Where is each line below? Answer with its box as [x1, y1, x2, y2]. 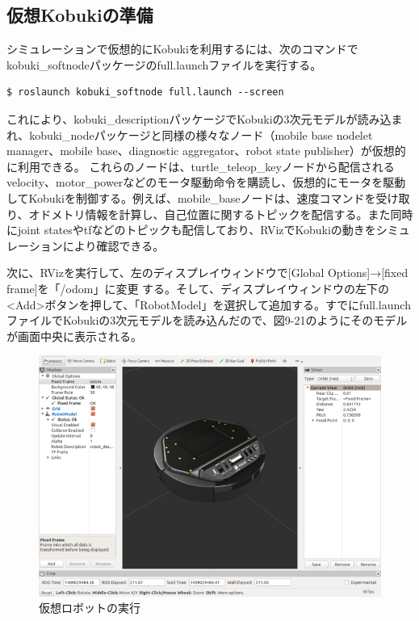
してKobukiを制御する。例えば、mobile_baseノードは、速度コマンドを [6, 189, 376, 206]
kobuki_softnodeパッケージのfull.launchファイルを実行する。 [6, 56, 322, 73]
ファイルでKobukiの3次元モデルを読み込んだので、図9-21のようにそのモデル [6, 312, 408, 329]
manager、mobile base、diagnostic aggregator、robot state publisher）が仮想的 [6, 142, 406, 159]
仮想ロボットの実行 [39, 599, 140, 616]
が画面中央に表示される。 [6, 327, 142, 344]
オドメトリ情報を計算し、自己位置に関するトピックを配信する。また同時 [28, 205, 413, 222]
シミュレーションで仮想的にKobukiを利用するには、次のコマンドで [6, 40, 358, 57]
